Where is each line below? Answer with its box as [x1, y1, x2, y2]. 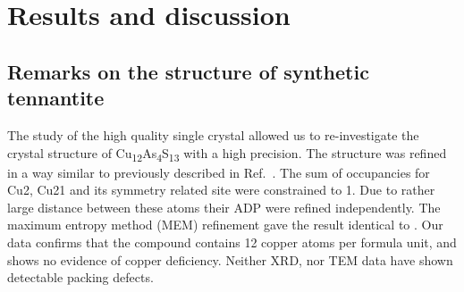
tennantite [7, 84, 105, 112]
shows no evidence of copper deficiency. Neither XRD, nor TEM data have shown [7, 250, 453, 269]
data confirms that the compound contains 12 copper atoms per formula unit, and [7, 233, 457, 252]
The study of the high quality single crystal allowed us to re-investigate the [7, 125, 419, 144]
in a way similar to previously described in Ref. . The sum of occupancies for [7, 163, 430, 181]
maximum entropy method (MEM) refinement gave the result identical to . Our [7, 215, 443, 234]
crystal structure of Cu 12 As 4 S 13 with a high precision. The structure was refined [7, 143, 447, 164]
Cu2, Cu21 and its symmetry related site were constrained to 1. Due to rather [7, 180, 435, 199]
